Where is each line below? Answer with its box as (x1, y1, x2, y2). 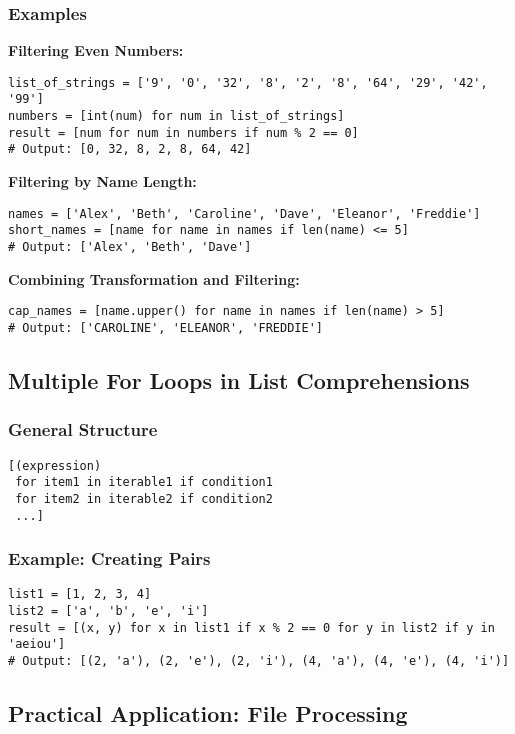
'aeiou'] (8, 637, 66, 652)
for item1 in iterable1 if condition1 (15, 475, 273, 490)
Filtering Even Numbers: (8, 40, 184, 61)
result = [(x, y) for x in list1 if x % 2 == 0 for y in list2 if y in (8, 620, 495, 635)
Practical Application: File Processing (8, 698, 408, 729)
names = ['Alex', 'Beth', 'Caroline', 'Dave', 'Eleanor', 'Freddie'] (8, 206, 481, 221)
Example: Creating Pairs (8, 546, 211, 571)
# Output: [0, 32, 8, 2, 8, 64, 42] (8, 142, 252, 157)
